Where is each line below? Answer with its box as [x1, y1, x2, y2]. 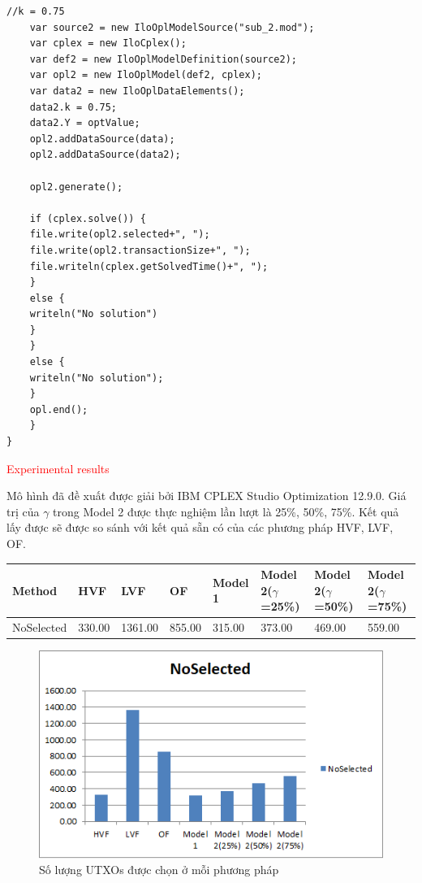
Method [12, 581, 58, 598]
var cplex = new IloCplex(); [29, 37, 187, 50]
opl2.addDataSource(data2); [29, 149, 181, 161]
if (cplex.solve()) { [29, 212, 146, 224]
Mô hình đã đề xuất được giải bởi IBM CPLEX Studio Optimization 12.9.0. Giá [6, 487, 407, 504]
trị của [6, 502, 40, 520]
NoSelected [12, 619, 67, 636]
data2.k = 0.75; [29, 101, 118, 113]
